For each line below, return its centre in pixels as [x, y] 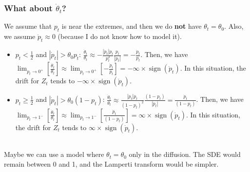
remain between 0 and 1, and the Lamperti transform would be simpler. [111, 163]
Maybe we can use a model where [54, 154]
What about [28, 8]
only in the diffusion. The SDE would [185, 154]
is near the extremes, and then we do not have [132, 26]
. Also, [234, 26]
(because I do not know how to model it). [120, 36]
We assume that [28, 26]
